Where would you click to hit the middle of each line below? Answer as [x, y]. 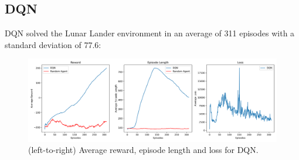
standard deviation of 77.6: [53, 44]
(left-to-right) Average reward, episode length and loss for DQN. [143, 150]
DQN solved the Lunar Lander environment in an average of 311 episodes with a [150, 33]
